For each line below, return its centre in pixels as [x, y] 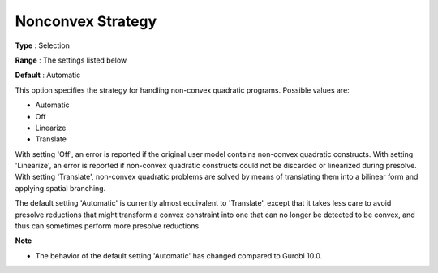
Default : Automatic [48, 75]
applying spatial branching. [60, 188]
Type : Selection [43, 45]
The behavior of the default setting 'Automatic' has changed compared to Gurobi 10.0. [179, 255]
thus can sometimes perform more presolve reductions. [108, 226]
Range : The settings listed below [71, 60]
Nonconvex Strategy [86, 21]
